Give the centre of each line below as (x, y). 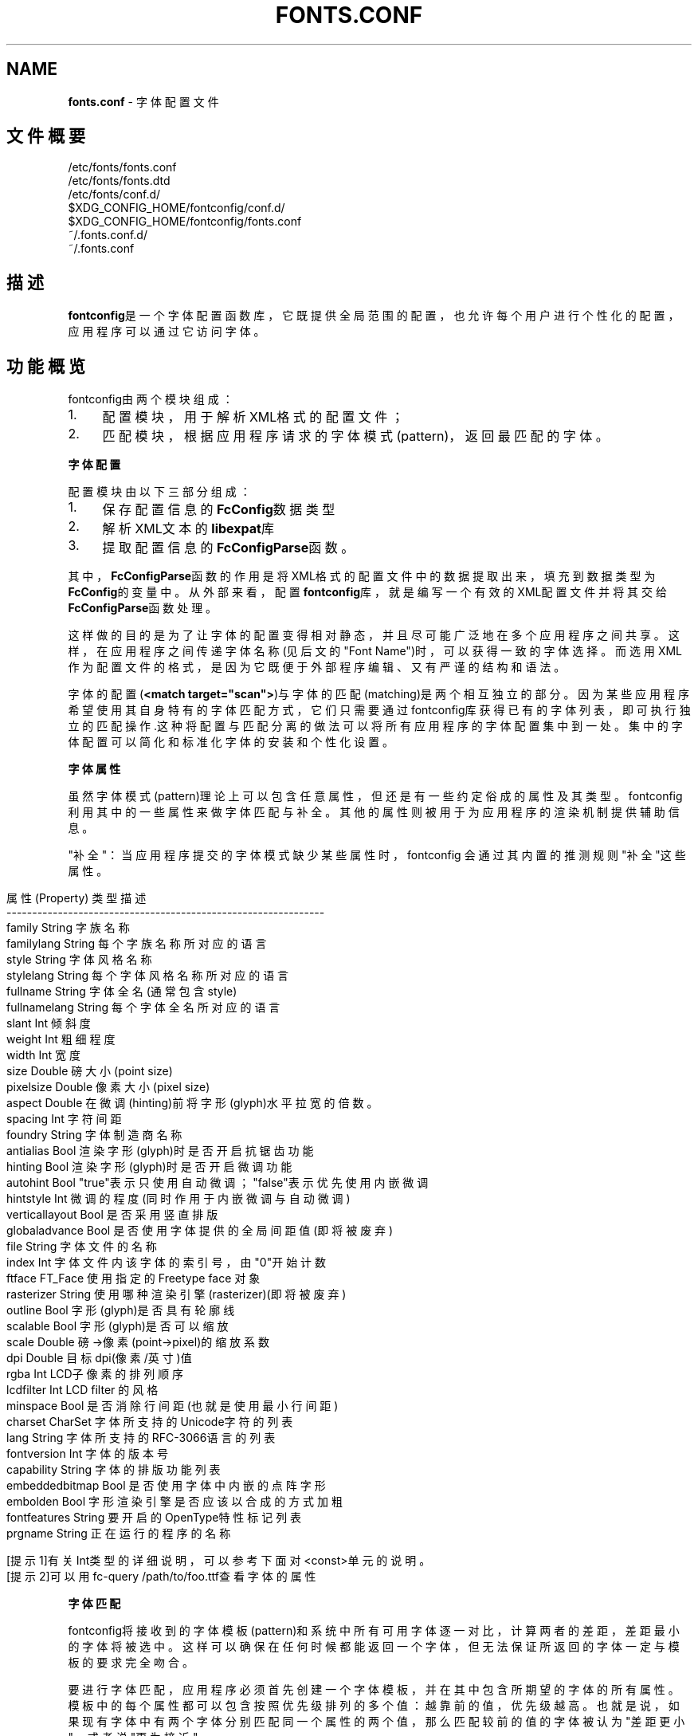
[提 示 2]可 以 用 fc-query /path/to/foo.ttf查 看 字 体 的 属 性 (161, 1577)
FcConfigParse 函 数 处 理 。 (143, 608)
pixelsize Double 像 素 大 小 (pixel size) (108, 1087)
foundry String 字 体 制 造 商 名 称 (94, 1135)
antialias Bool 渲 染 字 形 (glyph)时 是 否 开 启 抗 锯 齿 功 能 (160, 1151)
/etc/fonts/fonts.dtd (119, 181)
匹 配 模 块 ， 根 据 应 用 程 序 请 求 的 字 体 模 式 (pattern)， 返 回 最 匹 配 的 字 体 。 (355, 436)
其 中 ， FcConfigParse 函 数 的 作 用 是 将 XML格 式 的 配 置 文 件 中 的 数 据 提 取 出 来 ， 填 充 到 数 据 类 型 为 (362, 576)
